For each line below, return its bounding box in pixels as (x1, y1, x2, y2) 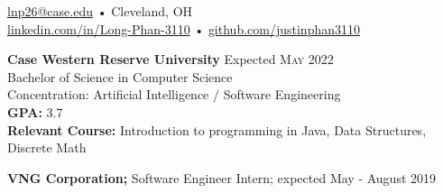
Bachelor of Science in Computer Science (7, 67, 233, 86)
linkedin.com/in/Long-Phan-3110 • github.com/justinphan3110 (7, 19, 361, 38)
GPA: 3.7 (7, 102, 63, 121)
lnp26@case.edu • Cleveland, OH (7, 2, 193, 20)
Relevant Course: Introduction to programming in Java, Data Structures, (7, 120, 427, 139)
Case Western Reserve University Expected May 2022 (7, 50, 334, 69)
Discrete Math (7, 138, 87, 157)
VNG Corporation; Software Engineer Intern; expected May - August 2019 (7, 168, 437, 187)
